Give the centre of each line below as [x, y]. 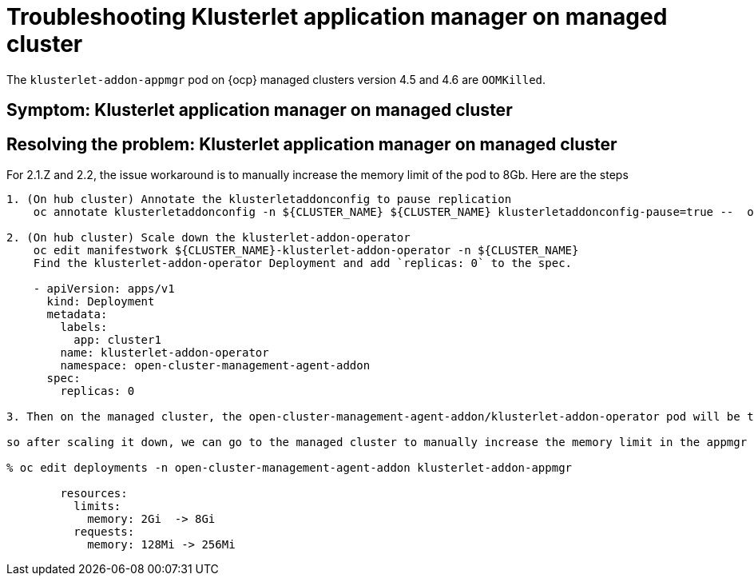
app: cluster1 [117, 340]
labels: [84, 327]
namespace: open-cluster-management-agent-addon [215, 366]
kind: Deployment [101, 302]
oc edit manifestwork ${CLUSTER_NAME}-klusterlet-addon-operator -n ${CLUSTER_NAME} [306, 251]
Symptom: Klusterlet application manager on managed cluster [260, 110]
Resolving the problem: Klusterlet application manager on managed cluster [312, 144]
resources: [94, 494]
